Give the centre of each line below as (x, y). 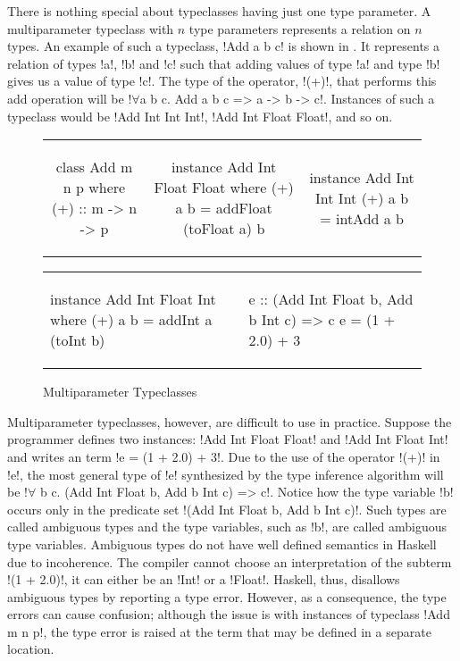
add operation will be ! (70, 98)
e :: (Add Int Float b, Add (331, 299)
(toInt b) (78, 340)
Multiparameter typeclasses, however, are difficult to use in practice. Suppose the (230, 421)
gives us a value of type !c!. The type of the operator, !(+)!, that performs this (222, 81)
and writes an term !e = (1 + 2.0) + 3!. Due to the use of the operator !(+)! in (224, 456)
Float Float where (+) (224, 188)
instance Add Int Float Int (133, 299)
